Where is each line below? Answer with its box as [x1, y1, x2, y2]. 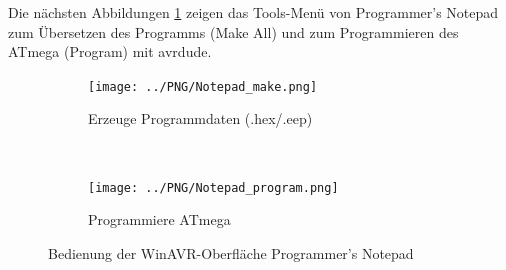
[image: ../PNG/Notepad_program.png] [88, 180, 339, 195]
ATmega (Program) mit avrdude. [8, 41, 212, 62]
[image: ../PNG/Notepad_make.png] [88, 79, 318, 94]
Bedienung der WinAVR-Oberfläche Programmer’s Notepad [48, 242, 414, 263]
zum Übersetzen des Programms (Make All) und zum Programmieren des [8, 21, 459, 42]
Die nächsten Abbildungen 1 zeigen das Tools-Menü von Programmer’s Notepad [8, 2, 499, 22]
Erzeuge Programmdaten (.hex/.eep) [88, 108, 313, 129]
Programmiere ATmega [88, 209, 231, 230]
